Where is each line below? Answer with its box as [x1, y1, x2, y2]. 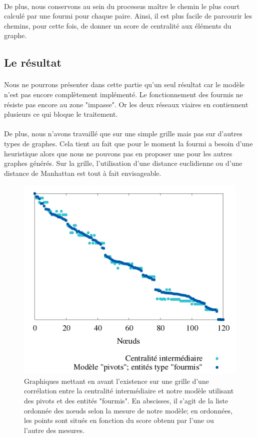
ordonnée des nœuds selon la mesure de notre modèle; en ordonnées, [24, 405, 233, 415]
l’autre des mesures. [24, 424, 84, 435]
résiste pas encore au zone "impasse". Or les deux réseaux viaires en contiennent [4, 99, 248, 109]
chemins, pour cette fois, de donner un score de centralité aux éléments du [4, 20, 231, 31]
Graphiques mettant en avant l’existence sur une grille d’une [24, 375, 209, 386]
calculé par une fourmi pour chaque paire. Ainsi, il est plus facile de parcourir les [4, 11, 252, 21]
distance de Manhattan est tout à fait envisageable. [4, 167, 161, 178]
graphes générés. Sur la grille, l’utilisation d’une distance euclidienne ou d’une [4, 158, 242, 168]
